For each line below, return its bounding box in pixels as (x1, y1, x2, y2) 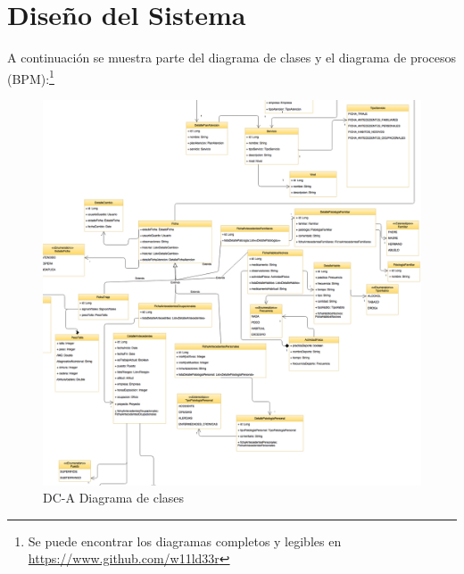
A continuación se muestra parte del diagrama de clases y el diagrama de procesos (7, 48, 457, 67)
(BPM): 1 (7, 66, 54, 87)
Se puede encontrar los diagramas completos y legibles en (28, 531, 342, 550)
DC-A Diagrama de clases (43, 488, 185, 507)
